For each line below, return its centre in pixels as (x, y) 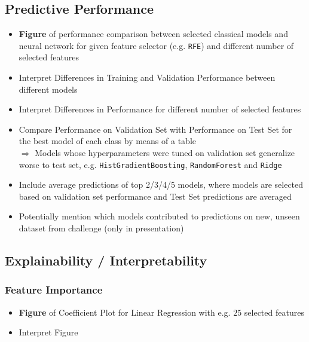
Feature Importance (54, 290)
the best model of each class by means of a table (107, 141)
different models (48, 89)
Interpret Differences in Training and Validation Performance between (147, 77)
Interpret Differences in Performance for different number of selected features (160, 109)
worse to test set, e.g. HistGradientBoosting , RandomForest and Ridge (150, 164)
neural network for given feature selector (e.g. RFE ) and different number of (156, 45)
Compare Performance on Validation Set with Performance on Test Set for (155, 129)
